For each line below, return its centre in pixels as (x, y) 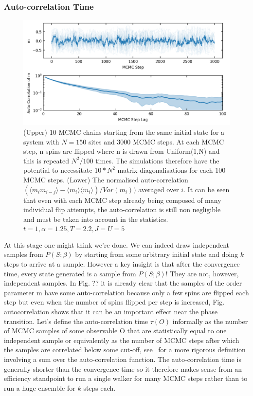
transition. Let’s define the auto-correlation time (76, 321)
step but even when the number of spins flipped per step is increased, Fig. (114, 302)
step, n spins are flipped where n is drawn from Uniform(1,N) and (122, 151)
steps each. (99, 387)
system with (41, 141)
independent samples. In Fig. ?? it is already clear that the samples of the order (123, 283)
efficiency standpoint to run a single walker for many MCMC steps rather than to (126, 378)
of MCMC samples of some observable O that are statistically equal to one (115, 331)
